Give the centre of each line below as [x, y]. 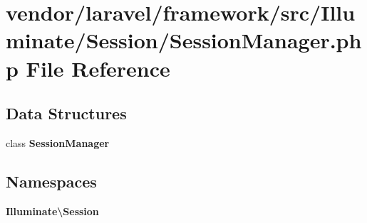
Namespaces [51, 181]
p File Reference [88, 68]
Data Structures [66, 113]
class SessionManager [58, 142]
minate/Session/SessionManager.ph [184, 40]
